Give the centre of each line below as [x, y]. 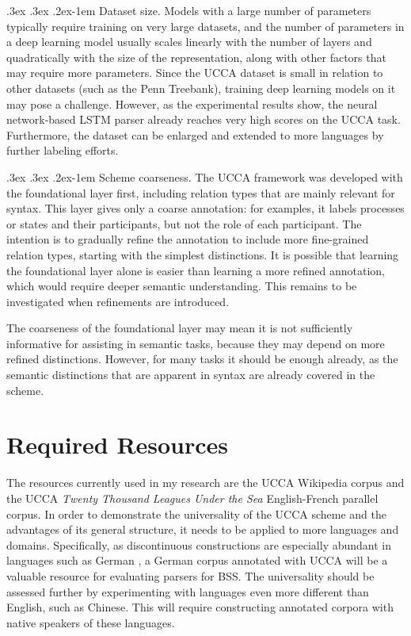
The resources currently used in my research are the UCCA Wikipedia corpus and [205, 483]
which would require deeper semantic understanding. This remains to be [182, 286]
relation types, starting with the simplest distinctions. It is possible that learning [203, 254]
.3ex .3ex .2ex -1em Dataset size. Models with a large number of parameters [189, 10]
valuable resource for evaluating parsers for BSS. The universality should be [190, 575]
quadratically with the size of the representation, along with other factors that [196, 57]
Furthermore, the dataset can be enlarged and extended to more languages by [195, 134]
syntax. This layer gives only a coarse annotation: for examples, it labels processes [205, 208]
